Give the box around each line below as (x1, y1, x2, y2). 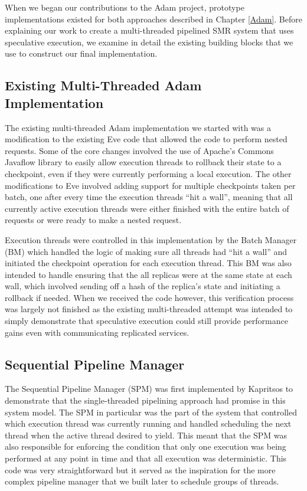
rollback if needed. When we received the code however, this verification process (5, 291, 294, 303)
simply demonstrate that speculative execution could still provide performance (5, 315, 288, 327)
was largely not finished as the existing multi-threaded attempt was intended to (5, 303, 293, 315)
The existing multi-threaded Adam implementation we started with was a (5, 121, 271, 133)
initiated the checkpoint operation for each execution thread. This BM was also (5, 257, 292, 269)
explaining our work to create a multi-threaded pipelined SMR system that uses (5, 24, 294, 37)
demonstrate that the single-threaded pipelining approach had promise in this (5, 394, 286, 407)
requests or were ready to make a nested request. (5, 214, 182, 226)
